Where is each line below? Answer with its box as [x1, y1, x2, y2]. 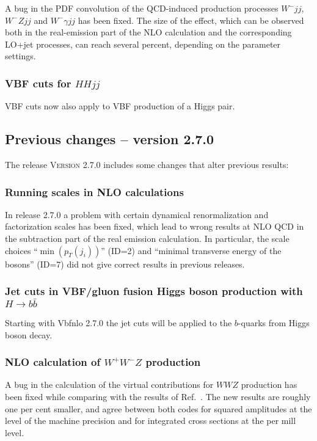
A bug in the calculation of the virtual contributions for [5, 378, 214, 391]
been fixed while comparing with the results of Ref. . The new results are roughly [5, 390, 311, 403]
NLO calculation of [5, 354, 101, 370]
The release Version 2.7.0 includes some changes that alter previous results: [5, 158, 289, 170]
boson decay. [5, 328, 53, 341]
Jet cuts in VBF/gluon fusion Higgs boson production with [5, 283, 303, 299]
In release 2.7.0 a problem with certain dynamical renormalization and [5, 208, 269, 221]
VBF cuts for [5, 75, 71, 90]
